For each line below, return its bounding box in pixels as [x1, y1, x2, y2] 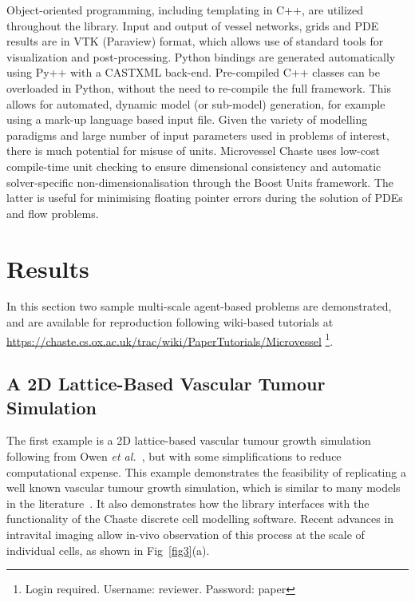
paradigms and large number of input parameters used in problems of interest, [6, 126, 389, 143]
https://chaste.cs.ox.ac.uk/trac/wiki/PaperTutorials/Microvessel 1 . [6, 330, 334, 349]
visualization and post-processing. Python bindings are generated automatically [6, 48, 396, 65]
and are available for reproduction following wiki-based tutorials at [6, 314, 334, 331]
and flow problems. [6, 204, 99, 221]
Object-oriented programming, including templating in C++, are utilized [6, 2, 364, 18]
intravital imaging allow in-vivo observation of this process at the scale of [6, 526, 365, 543]
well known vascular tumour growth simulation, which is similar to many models [6, 479, 401, 496]
